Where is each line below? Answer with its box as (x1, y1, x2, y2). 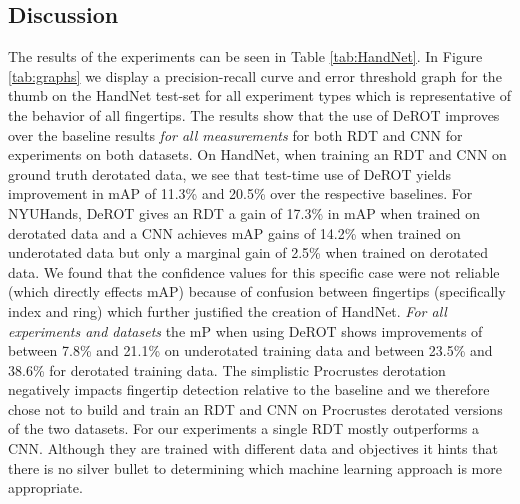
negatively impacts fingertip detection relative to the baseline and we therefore (8, 379, 490, 400)
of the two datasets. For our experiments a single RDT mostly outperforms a (8, 418, 479, 439)
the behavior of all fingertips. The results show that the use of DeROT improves (8, 104, 500, 125)
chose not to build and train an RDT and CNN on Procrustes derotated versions (8, 398, 503, 419)
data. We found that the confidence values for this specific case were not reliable (8, 261, 500, 282)
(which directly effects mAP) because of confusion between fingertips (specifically (8, 281, 506, 302)
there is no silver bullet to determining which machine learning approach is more (8, 457, 502, 478)
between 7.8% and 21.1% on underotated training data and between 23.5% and (8, 340, 493, 361)
